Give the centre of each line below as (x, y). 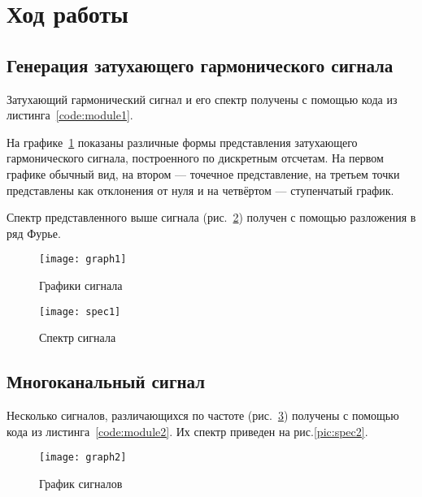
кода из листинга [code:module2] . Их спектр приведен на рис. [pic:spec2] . (187, 431)
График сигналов (81, 483)
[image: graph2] (83, 458)
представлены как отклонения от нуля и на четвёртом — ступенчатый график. (200, 190)
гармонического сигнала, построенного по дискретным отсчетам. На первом (195, 158)
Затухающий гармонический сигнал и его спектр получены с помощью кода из (202, 99)
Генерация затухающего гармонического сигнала (200, 65)
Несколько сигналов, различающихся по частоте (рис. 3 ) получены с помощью (203, 415)
